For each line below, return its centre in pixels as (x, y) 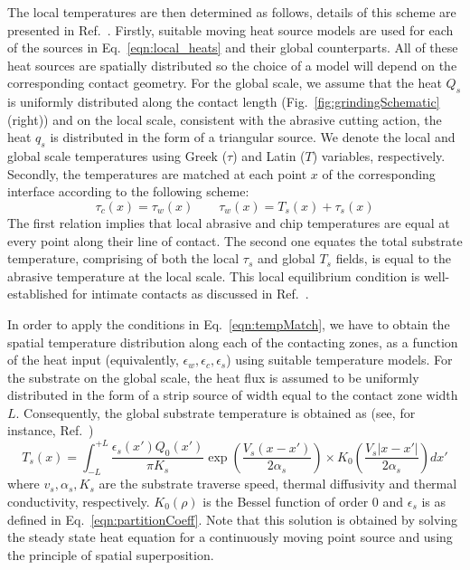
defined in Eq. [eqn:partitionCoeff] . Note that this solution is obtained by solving (233, 519)
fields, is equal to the (393, 258)
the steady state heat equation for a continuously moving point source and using (230, 537)
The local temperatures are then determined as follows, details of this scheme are (232, 12)
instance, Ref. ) (51, 430)
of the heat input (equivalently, (93, 360)
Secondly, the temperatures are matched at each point (157, 173)
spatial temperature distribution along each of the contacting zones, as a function (233, 342)
